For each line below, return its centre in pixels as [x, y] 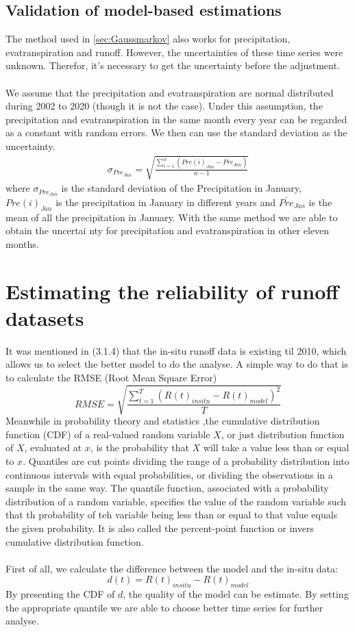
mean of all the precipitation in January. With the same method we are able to [172, 217]
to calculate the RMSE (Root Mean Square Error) [111, 378]
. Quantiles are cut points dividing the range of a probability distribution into [186, 460]
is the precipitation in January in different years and [166, 202]
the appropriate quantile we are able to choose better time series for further [164, 607]
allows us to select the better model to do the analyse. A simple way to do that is [177, 364]
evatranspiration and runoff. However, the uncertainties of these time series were [174, 52]
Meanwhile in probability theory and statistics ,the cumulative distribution [163, 421]
